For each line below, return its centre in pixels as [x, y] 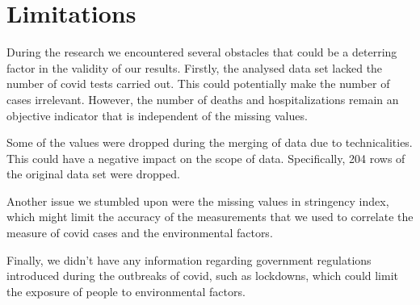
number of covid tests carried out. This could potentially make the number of [198, 84]
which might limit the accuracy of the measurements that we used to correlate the [210, 217]
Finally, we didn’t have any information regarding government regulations [189, 259]
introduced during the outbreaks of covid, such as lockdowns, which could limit [203, 276]
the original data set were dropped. [93, 174]
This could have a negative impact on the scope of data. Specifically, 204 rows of [206, 158]
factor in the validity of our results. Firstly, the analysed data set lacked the [195, 67]
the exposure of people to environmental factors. [126, 291]
